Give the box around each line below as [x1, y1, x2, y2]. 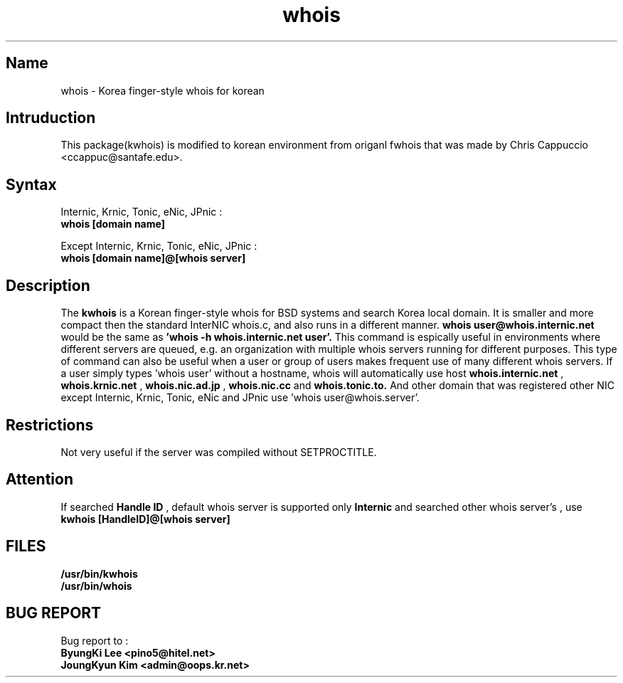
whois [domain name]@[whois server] [60, 252, 246, 265]
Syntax [6, 175, 57, 194]
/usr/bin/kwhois [60, 567, 138, 580]
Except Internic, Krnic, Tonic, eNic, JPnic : [60, 240, 257, 253]
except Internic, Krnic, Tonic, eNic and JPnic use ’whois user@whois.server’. [60, 391, 420, 404]
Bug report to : [60, 634, 129, 647]
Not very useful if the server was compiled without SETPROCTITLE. [60, 445, 377, 458]
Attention [6, 470, 73, 489]
